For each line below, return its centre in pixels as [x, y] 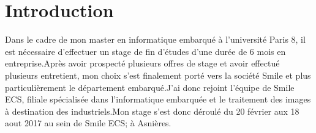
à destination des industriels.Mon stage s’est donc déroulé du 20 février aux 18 [152, 111]
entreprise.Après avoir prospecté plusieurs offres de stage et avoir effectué [142, 63]
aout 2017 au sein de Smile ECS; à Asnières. [88, 123]
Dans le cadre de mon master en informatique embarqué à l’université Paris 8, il [155, 39]
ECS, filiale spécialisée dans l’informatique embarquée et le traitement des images [158, 99]
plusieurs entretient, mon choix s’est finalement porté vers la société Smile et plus [158, 75]
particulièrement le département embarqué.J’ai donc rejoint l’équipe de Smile [150, 87]
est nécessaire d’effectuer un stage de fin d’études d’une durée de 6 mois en [145, 51]
